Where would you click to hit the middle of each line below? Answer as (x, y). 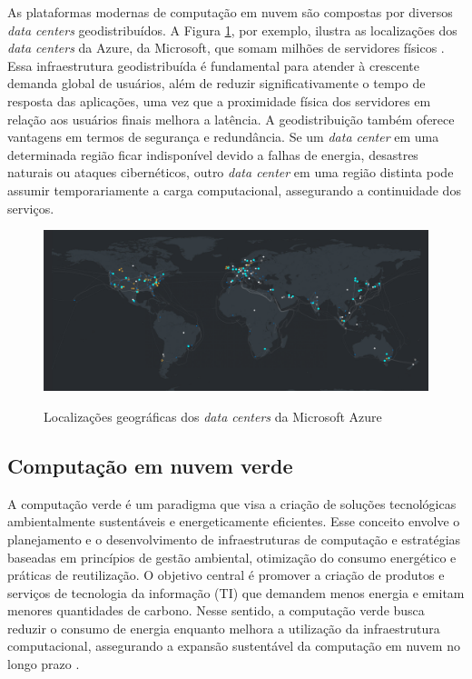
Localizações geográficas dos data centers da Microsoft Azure (213, 416)
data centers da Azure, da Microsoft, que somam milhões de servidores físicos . (226, 48)
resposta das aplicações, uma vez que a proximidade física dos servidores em (219, 100)
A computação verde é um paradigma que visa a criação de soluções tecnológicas (232, 503)
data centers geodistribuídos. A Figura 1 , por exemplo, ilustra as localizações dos (232, 30)
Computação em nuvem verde (150, 465)
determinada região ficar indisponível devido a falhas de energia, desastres (213, 154)
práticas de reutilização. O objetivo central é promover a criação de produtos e (226, 575)
